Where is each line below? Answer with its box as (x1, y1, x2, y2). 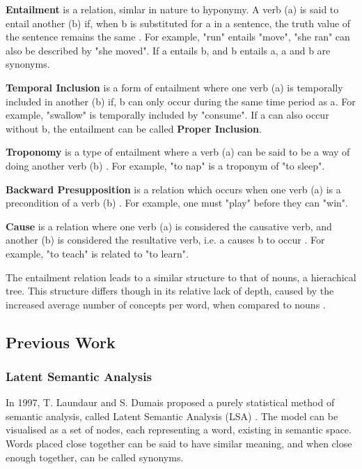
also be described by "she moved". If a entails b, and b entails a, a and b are (6, 43, 331, 57)
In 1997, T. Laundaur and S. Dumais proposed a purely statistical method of (6, 395, 335, 410)
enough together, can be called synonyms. (6, 449, 184, 464)
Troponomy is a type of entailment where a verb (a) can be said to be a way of (6, 144, 350, 159)
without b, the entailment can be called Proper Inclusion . (6, 121, 262, 135)
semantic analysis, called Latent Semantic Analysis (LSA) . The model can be (6, 408, 338, 423)
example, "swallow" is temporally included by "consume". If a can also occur (6, 107, 329, 122)
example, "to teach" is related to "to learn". (6, 246, 189, 260)
